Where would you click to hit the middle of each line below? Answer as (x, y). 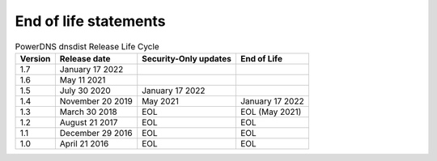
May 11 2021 (83, 79)
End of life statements (90, 21)
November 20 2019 (96, 101)
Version (35, 58)
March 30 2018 (88, 112)
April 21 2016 (84, 143)
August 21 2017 (89, 122)
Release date (85, 58)
